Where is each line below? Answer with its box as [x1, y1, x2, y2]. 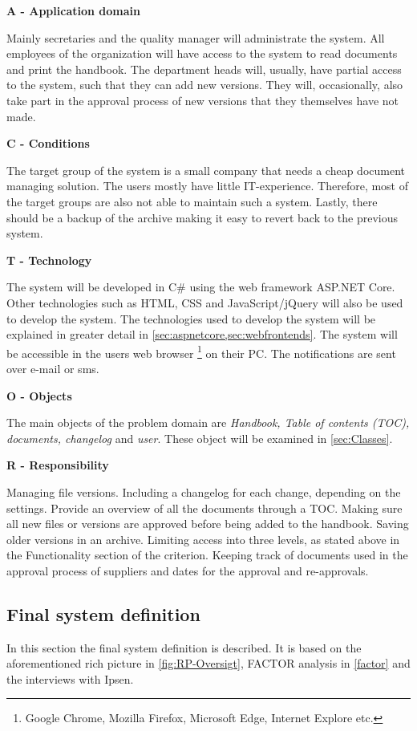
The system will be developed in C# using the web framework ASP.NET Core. [6, 278, 395, 295]
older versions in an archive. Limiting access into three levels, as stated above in [6, 530, 400, 547]
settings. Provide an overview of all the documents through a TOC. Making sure [6, 499, 403, 516]
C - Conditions [6, 135, 90, 152]
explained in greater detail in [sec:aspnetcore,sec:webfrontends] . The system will [6, 326, 398, 343]
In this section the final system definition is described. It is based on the [6, 639, 362, 656]
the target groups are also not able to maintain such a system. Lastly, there [6, 193, 378, 209]
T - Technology [6, 251, 92, 268]
